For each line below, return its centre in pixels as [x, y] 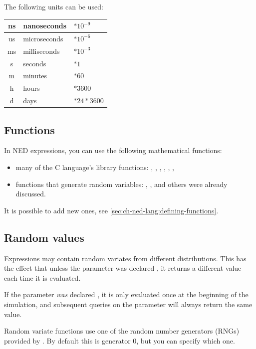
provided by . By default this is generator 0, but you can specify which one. [120, 340]
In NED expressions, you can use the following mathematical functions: [113, 150]
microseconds [43, 38]
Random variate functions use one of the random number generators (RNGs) [122, 331]
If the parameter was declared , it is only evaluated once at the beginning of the [126, 294]
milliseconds [41, 51]
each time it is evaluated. [42, 277]
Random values [44, 237]
